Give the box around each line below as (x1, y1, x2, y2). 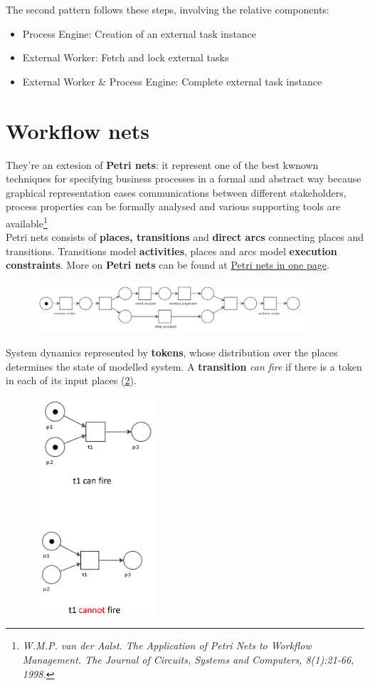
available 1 (6, 213, 48, 230)
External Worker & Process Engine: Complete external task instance (22, 73, 322, 88)
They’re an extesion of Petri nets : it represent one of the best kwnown (6, 157, 319, 172)
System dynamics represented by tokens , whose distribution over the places (6, 344, 338, 359)
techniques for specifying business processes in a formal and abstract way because (6, 171, 361, 186)
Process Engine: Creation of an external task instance (22, 26, 257, 41)
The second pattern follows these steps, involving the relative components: (6, 2, 329, 16)
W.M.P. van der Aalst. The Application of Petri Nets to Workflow (22, 638, 312, 653)
